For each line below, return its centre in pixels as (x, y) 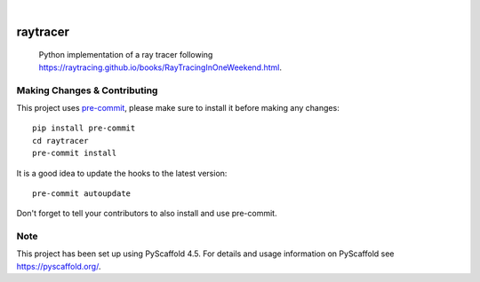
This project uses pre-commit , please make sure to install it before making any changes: (178, 107)
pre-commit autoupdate (82, 193)
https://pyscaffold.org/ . (59, 266)
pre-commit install (75, 153)
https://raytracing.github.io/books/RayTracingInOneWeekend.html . (160, 67)
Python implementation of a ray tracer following (126, 55)
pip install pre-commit (84, 128)
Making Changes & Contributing (87, 90)
